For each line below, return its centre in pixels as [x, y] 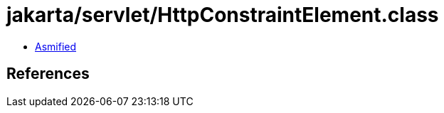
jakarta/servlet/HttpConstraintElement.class [223, 15]
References [48, 74]
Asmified [56, 46]
